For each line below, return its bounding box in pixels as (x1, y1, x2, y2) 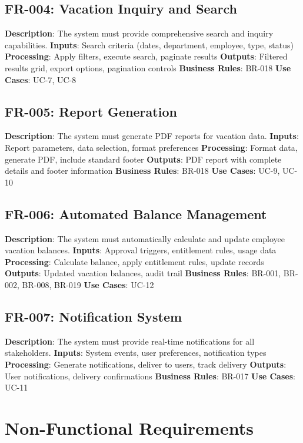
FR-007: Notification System (5, 307, 182, 325)
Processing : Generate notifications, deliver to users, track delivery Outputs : (5, 358, 287, 370)
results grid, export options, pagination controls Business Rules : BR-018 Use (5, 61, 291, 74)
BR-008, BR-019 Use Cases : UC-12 (22, 278, 154, 290)
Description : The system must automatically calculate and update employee (5, 232, 285, 244)
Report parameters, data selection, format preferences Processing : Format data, (5, 141, 298, 153)
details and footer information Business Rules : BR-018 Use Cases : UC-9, (5, 164, 280, 177)
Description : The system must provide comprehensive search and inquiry (5, 27, 274, 39)
